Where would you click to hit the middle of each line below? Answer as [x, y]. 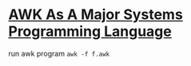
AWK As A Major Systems [96, 15]
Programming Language [90, 31]
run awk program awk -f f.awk [59, 53]
